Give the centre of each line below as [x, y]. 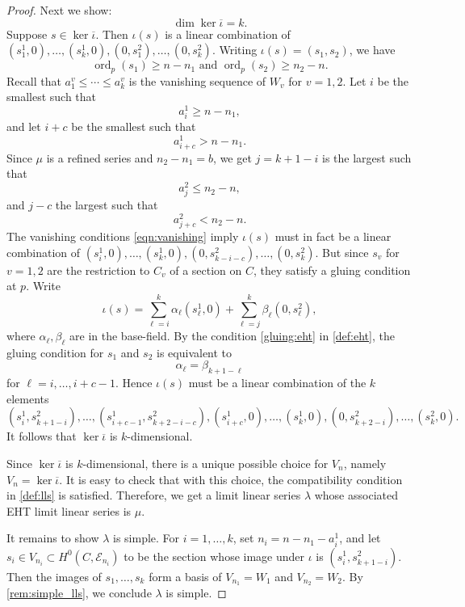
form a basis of [185, 576]
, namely [365, 464]
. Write [43, 286]
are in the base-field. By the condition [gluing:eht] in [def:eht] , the [232, 336]
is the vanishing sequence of [197, 80]
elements [28, 398]
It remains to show [53, 538]
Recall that [34, 80]
